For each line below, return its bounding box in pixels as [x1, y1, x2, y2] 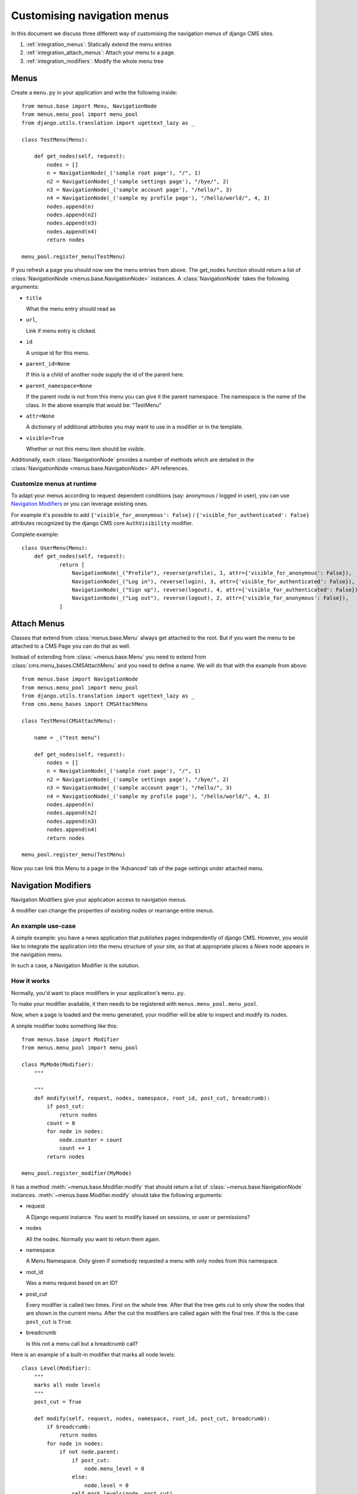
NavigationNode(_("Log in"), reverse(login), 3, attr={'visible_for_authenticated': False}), [72, 578, 355, 585]
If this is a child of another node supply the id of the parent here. [26, 371, 184, 378]
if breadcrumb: [47, 1423, 91, 1431]
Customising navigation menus [11, 9, 169, 22]
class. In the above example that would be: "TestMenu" [26, 401, 162, 409]
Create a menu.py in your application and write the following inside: [11, 88, 178, 96]
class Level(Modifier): [21, 1365, 91, 1371]
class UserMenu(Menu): [21, 544, 88, 551]
